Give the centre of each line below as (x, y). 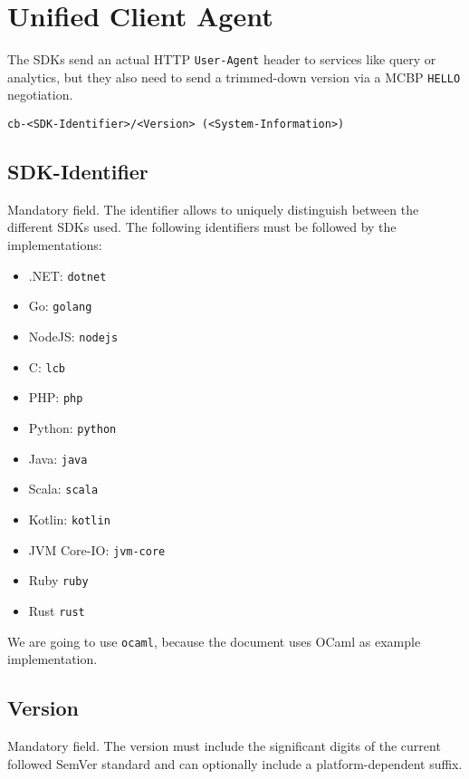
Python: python (72, 427)
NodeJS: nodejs (73, 336)
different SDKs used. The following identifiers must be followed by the (202, 227)
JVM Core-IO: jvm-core (97, 549)
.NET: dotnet (67, 275)
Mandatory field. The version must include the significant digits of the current (224, 745)
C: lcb (47, 366)
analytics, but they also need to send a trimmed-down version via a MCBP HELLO (234, 77)
